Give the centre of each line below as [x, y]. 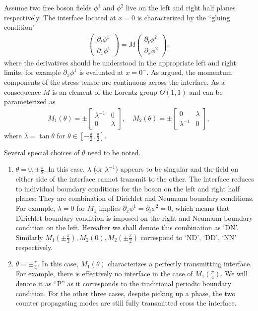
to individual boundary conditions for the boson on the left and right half [128, 188]
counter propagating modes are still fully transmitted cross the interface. [126, 303]
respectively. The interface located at [60, 17]
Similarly [29, 237]
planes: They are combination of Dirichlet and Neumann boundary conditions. [135, 198]
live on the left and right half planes [181, 7]
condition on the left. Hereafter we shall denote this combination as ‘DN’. [127, 227]
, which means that [200, 208]
